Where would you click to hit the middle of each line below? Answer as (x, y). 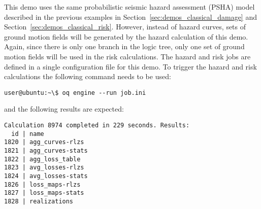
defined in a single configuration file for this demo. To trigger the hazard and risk (130, 66)
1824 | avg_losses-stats (46, 176)
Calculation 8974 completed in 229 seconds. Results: (97, 125)
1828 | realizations (39, 201)
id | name (28, 134)
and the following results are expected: (64, 109)
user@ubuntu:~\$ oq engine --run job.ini (75, 93)
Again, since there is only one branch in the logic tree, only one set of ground (124, 46)
